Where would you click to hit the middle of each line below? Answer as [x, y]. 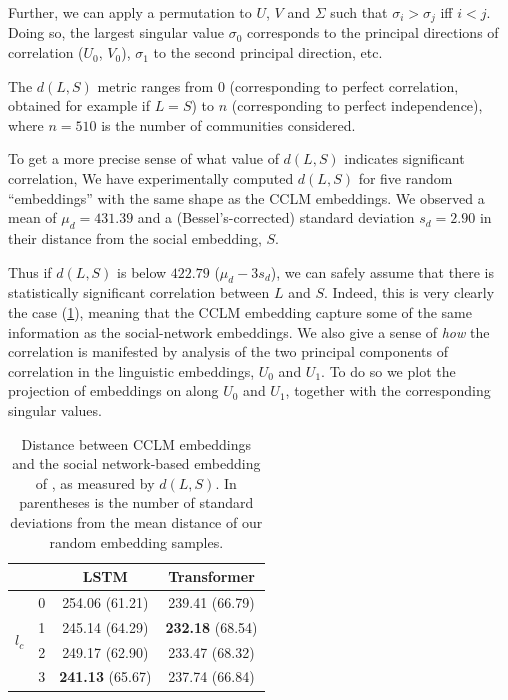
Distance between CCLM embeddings [136, 443]
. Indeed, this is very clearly [409, 292]
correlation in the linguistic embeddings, [131, 370]
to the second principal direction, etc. [268, 52]
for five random [405, 178]
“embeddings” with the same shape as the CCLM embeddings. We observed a [246, 197]
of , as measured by [95, 482]
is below [142, 271]
